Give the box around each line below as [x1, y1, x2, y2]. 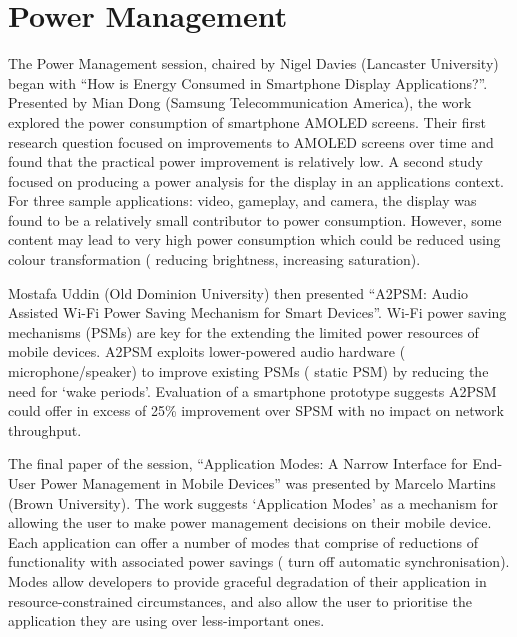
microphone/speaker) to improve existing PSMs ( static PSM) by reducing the [8, 361, 489, 382]
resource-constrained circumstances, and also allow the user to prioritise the [8, 590, 472, 611]
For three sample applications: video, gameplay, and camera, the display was [8, 190, 477, 211]
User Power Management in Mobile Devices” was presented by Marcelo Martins [8, 473, 496, 493]
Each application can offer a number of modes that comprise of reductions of [8, 531, 478, 552]
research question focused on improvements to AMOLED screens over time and [8, 131, 494, 152]
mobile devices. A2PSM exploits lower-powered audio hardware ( [8, 341, 406, 362]
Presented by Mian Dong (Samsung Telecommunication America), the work [8, 92, 472, 113]
